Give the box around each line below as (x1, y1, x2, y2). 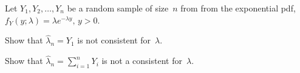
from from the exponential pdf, (180, 2, 296, 14)
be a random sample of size (67, 2, 169, 14)
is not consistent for (77, 34, 151, 46)
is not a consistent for (101, 54, 182, 67)
